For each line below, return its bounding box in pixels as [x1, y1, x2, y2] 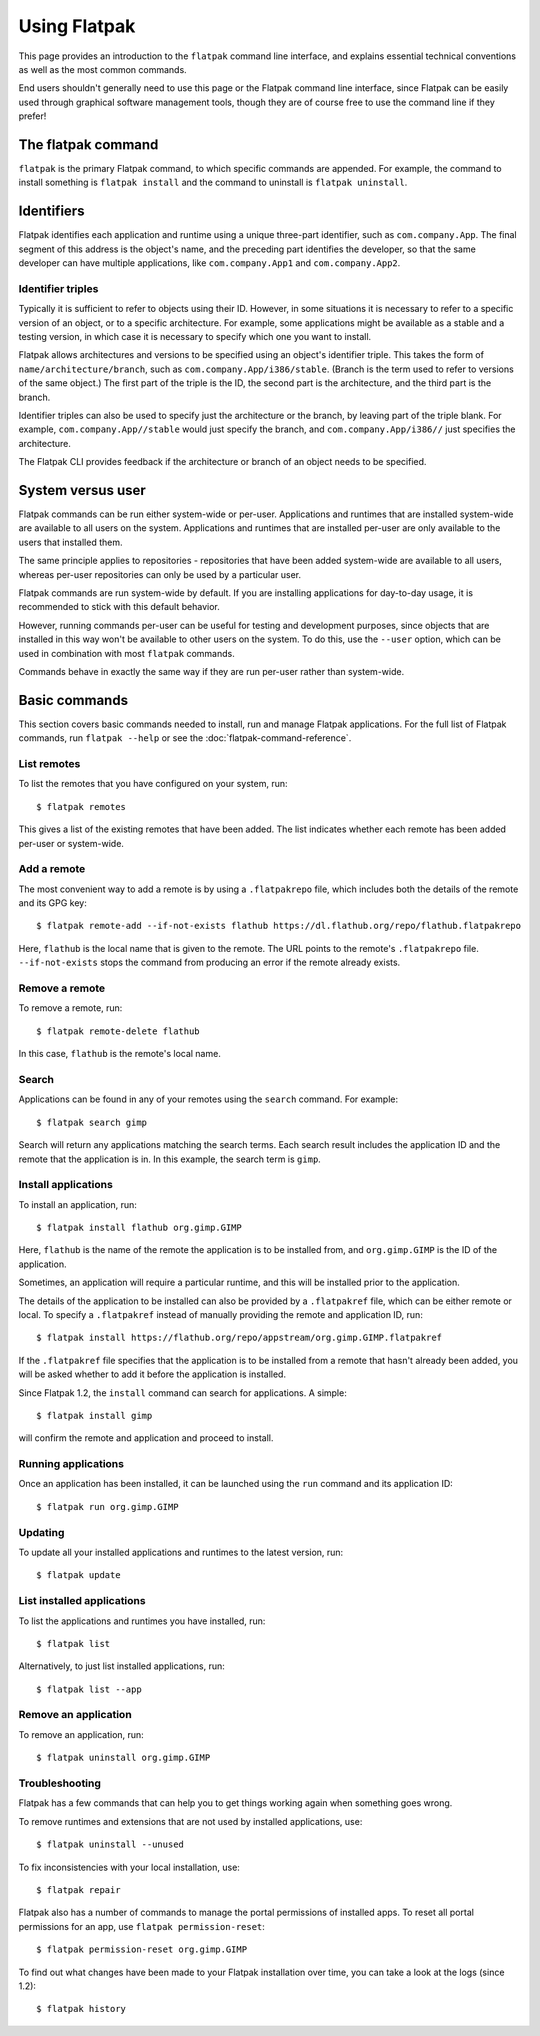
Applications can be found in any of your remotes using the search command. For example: [18, 1093, 399, 1105]
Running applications [18, 1457, 125, 1471]
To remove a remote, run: [18, 1002, 123, 1014]
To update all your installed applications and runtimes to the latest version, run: [18, 1546, 344, 1558]
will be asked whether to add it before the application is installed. [18, 1368, 287, 1380]
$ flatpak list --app [36, 1683, 142, 1695]
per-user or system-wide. [18, 837, 125, 849]
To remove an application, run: [18, 1728, 144, 1740]
